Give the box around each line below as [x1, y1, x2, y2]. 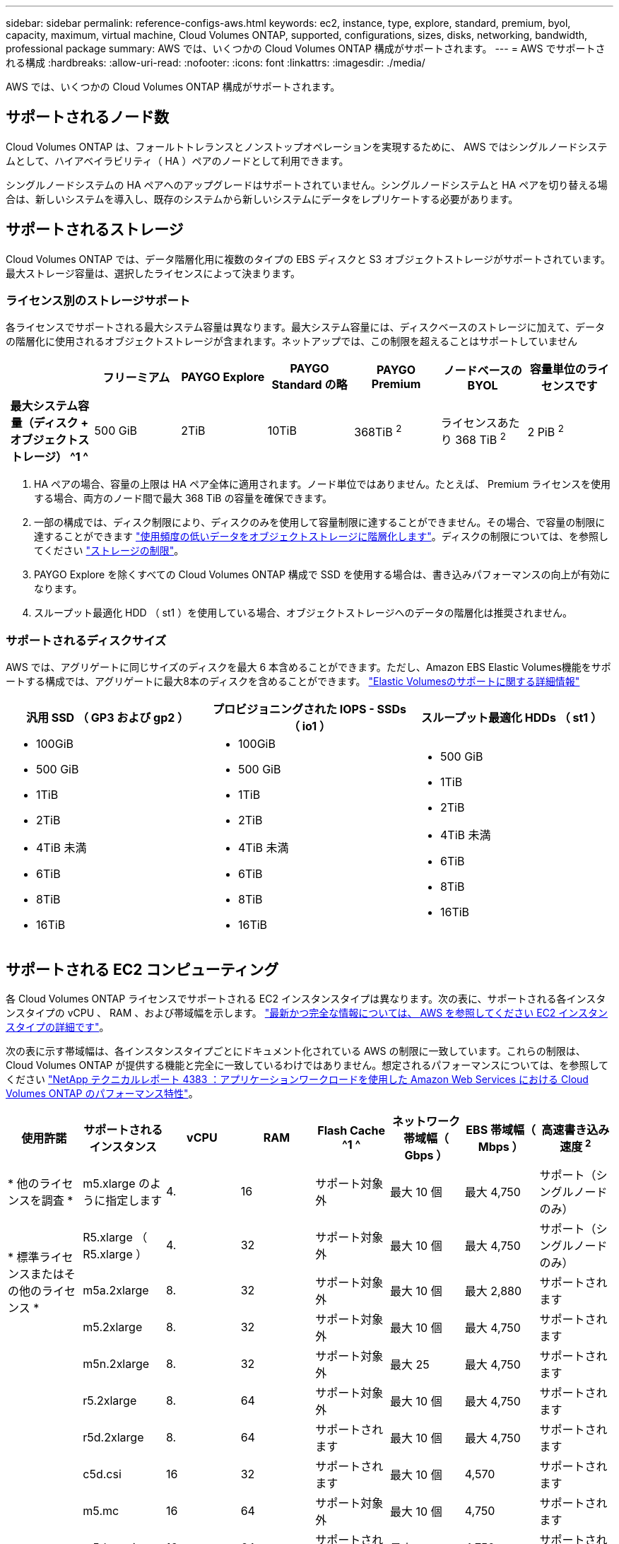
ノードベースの [443, 363, 522, 378]
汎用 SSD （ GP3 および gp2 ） [25, 710, 189, 725]
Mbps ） [478, 1140, 524, 1154]
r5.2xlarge [83, 1393, 137, 1408]
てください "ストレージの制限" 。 [34, 544, 184, 557]
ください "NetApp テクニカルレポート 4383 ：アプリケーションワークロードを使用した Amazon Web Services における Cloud [6, 1073, 589, 1086]
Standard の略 [271, 378, 348, 392]
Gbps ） [404, 1148, 448, 1163]
